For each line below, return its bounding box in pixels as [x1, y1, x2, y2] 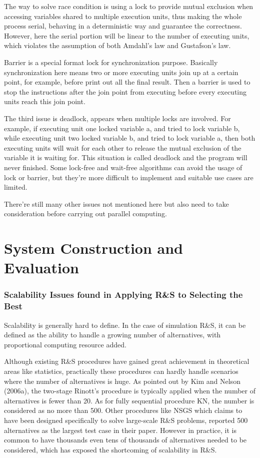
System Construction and [4, 238, 183, 258]
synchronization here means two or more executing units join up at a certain [4, 67, 238, 77]
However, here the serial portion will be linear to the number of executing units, [4, 30, 249, 41]
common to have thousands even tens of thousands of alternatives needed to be [4, 434, 247, 445]
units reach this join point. [4, 96, 85, 107]
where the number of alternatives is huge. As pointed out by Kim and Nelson [4, 375, 240, 386]
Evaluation [4, 257, 79, 278]
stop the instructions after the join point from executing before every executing [4, 86, 247, 97]
